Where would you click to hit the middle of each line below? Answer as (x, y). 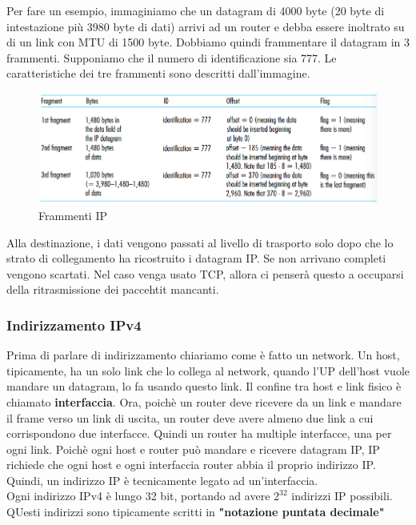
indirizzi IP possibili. (342, 496)
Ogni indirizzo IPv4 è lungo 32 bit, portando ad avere (138, 496)
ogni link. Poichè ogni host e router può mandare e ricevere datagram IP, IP (193, 449)
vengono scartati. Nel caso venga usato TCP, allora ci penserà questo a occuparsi (205, 273)
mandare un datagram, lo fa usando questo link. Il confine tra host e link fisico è (204, 386)
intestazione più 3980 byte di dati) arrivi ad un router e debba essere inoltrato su (206, 26)
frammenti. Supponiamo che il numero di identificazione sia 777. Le (172, 57)
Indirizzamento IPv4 (74, 325)
